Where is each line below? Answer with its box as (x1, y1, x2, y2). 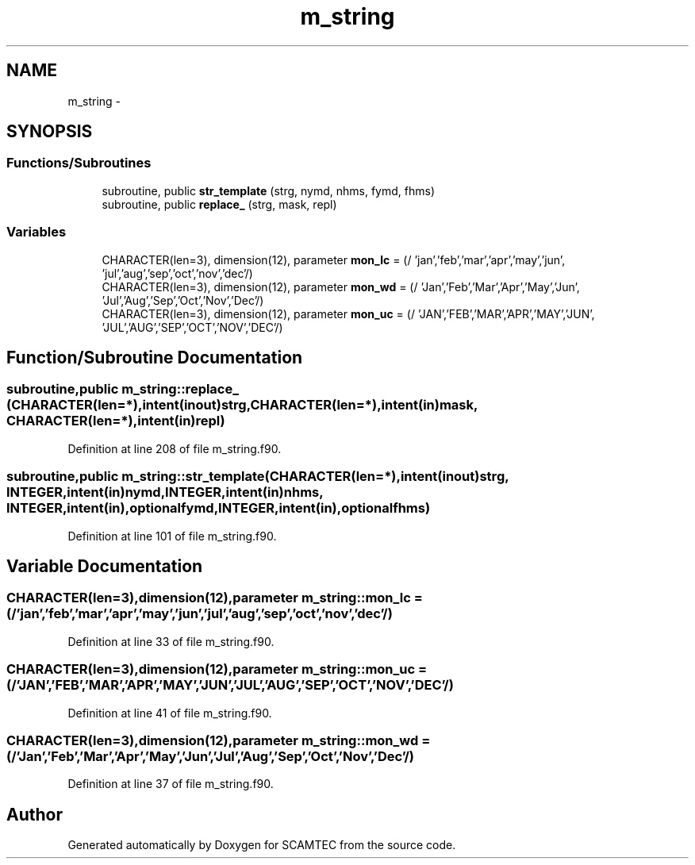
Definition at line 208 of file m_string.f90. (67, 441, 282, 456)
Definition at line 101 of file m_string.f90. (67, 529, 277, 543)
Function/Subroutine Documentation (6, 347, 303, 367)
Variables (6, 224, 67, 240)
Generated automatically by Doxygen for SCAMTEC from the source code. (67, 838, 456, 852)
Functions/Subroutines (6, 155, 152, 171)
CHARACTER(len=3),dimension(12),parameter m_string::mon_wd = (6, 732, 431, 748)
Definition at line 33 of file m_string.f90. (67, 634, 275, 648)
